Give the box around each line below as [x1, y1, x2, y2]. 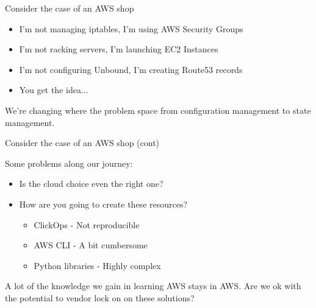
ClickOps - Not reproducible [34, 218, 140, 231]
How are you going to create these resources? [19, 197, 188, 210]
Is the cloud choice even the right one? [19, 177, 163, 190]
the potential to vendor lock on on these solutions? [5, 291, 195, 304]
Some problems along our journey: [5, 156, 133, 169]
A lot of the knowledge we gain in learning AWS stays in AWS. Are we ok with [5, 279, 301, 292]
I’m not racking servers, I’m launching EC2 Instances [19, 43, 218, 55]
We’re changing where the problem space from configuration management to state [5, 103, 311, 116]
